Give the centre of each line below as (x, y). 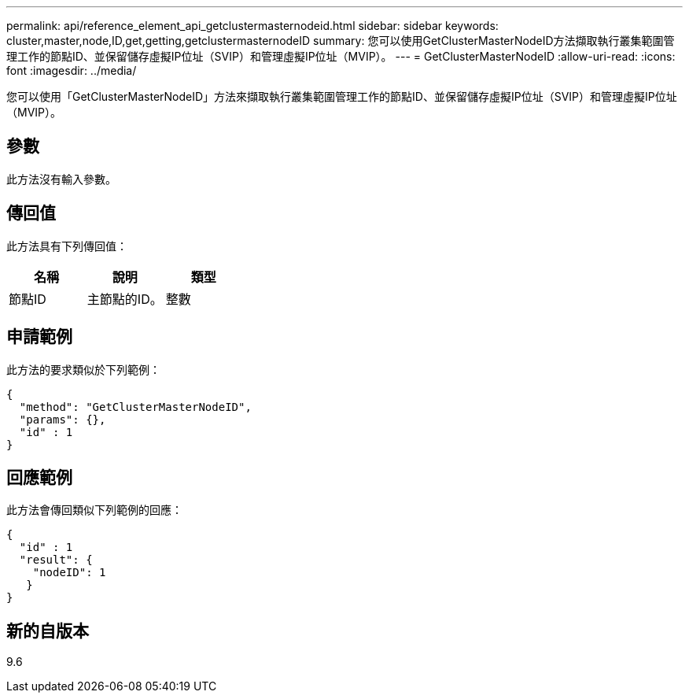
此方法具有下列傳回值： (67, 246)
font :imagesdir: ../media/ (72, 70)
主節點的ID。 (125, 299)
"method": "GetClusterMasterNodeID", (135, 407)
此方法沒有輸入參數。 (61, 179)
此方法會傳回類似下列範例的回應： (94, 510)
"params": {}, (63, 419)
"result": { (56, 560)
